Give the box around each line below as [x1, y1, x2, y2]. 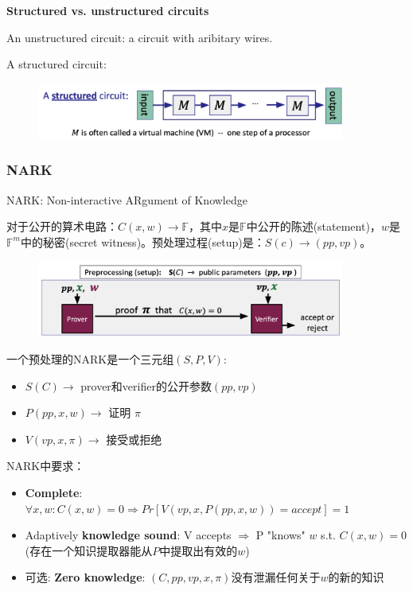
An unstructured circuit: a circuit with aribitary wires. [6, 29, 273, 45]
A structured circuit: [6, 56, 107, 72]
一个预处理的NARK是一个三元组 [6, 351, 174, 367]
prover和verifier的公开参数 [80, 377, 212, 394]
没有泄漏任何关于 [231, 569, 321, 585]
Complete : [25, 484, 83, 500]
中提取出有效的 [159, 542, 238, 558]
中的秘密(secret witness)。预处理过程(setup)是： [20, 233, 265, 250]
